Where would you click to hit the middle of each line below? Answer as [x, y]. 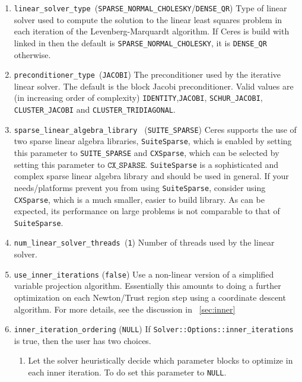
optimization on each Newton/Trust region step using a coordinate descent [150, 297]
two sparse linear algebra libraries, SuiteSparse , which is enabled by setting [153, 141]
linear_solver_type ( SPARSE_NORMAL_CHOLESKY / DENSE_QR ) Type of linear [150, 8]
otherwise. [32, 54]
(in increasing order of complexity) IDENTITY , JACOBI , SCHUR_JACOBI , [138, 98]
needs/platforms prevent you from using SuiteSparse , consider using [140, 187]
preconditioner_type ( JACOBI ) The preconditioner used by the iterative [147, 74]
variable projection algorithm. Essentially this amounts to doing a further [147, 286]
